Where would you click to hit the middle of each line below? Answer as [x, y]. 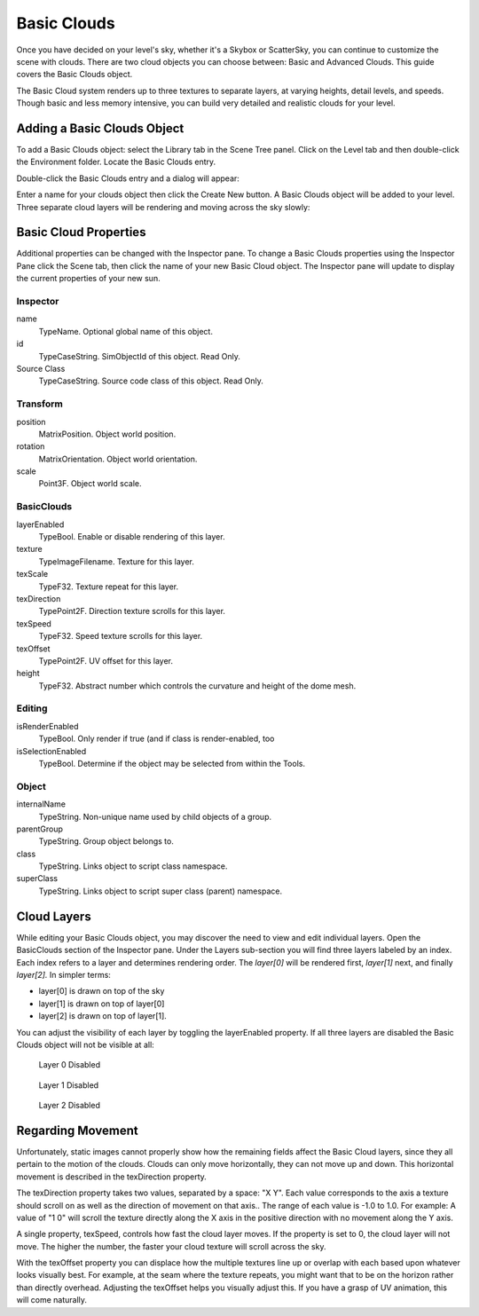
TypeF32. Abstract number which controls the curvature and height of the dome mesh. [197, 686]
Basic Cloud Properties [81, 232]
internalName [41, 804]
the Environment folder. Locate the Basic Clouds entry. [116, 162]
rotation [31, 446]
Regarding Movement [78, 1130]
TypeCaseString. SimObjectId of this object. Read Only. [140, 356]
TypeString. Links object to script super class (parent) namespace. [161, 891]
